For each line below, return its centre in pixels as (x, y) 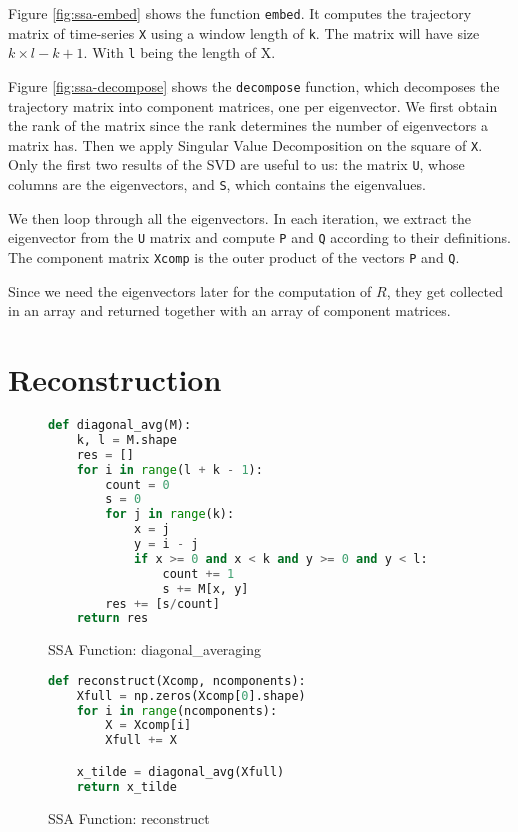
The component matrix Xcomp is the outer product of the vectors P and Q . (234, 257)
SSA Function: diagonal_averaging (155, 649)
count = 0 (137, 484)
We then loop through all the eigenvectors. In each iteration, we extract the (239, 217)
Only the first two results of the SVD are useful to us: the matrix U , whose (236, 164)
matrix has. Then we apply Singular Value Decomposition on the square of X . (245, 144)
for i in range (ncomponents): (177, 710)
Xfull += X (141, 740)
